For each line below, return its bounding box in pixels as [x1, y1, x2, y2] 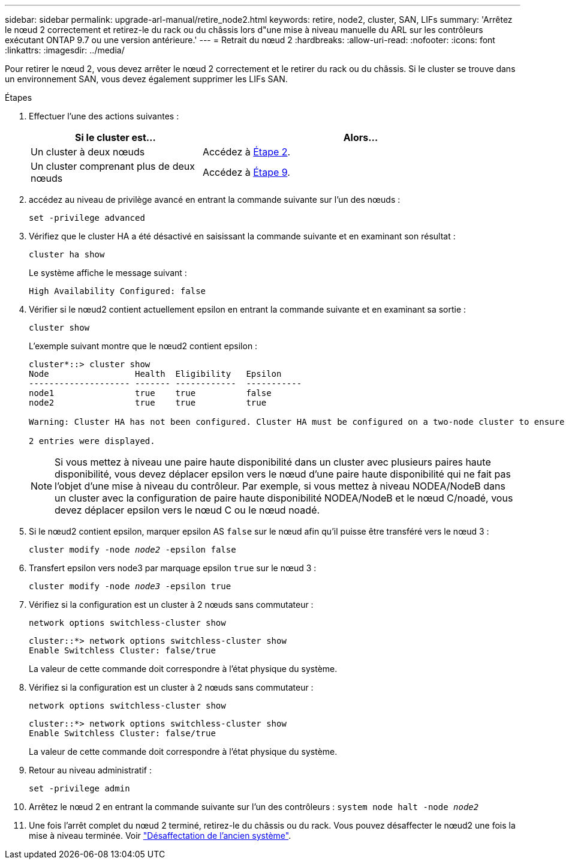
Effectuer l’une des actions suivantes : [29, 111, 179, 121]
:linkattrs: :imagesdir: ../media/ [5, 45, 125, 55]
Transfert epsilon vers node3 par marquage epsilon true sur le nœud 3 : [29, 563, 317, 573]
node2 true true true [29, 398, 267, 407]
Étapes [5, 92, 32, 103]
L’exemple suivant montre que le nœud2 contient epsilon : [29, 341, 258, 351]
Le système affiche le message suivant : [29, 268, 187, 278]
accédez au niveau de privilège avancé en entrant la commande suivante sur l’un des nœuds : [29, 194, 401, 205]
